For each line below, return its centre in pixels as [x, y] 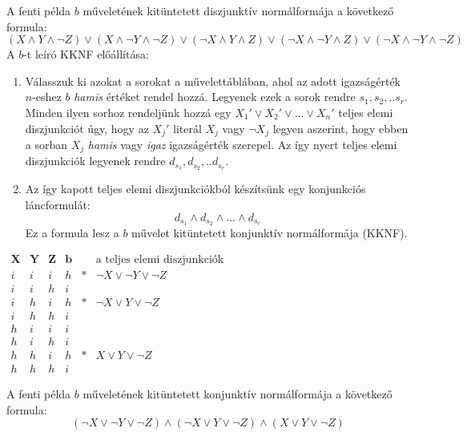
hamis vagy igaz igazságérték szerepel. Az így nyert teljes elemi [242, 145]
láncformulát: [58, 204]
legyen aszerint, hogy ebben [340, 128]
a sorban [46, 145]
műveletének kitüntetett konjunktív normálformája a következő [238, 394]
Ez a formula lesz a [72, 233]
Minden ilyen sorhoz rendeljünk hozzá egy [128, 112]
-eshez [47, 97]
